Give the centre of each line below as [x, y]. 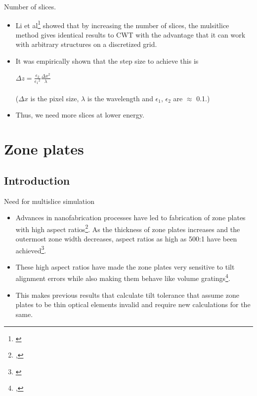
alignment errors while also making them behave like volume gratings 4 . [123, 277]
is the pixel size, [55, 98]
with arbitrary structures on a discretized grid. [86, 44]
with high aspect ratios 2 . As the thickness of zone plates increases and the [128, 228]
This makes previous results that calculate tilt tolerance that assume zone [127, 295]
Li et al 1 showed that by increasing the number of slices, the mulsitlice [122, 24]
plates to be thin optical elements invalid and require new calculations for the [133, 304]
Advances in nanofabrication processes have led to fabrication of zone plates [130, 218]
